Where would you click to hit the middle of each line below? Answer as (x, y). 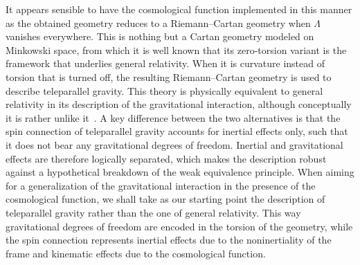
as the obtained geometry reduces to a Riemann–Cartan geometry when (158, 22)
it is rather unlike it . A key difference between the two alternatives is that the (173, 117)
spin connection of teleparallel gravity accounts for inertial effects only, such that (177, 131)
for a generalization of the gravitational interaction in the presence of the (161, 185)
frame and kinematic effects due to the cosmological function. (136, 253)
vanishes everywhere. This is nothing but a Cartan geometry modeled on (160, 36)
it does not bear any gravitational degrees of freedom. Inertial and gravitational (174, 144)
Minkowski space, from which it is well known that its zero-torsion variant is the (176, 49)
